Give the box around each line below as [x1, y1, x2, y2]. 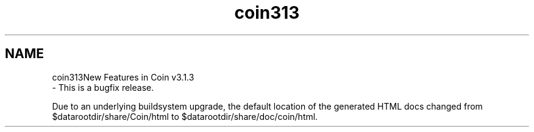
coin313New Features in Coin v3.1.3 [52, 71, 194, 82]
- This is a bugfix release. [52, 82, 154, 93]
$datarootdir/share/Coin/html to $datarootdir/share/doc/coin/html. [52, 111, 318, 122]
